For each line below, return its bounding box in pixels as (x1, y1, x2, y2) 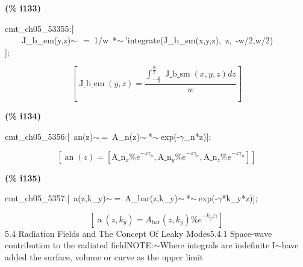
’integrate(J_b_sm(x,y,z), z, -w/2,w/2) (125, 34, 273, 46)
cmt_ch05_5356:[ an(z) (5, 130, 93, 142)
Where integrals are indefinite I (160, 239, 275, 251)
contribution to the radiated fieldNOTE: (5, 239, 154, 251)
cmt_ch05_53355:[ (5, 22, 74, 34)
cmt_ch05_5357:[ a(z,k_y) (5, 192, 106, 204)
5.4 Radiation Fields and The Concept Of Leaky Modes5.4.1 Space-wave (5, 227, 272, 239)
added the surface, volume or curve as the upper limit (5, 250, 204, 263)
